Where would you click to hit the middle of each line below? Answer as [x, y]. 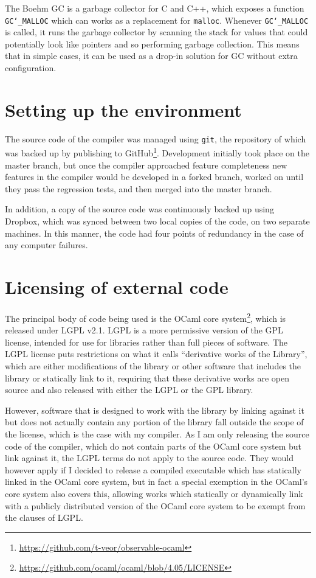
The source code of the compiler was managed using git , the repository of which [156, 138]
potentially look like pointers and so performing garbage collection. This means [152, 44]
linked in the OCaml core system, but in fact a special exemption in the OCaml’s [156, 482]
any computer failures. [46, 245]
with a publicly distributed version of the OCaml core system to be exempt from [155, 505]
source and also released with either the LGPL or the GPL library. [129, 390]
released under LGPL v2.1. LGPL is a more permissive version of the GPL [144, 330]
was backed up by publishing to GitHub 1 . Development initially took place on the [157, 152]
